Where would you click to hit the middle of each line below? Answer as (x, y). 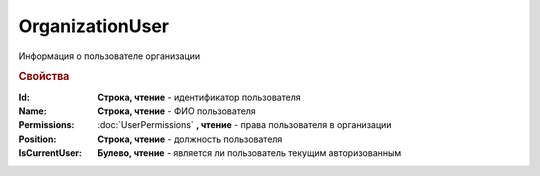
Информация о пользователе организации (109, 56)
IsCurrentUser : (50, 153)
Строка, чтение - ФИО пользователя (177, 111)
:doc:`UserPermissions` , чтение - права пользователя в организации (244, 125)
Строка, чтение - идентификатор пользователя (199, 97)
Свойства (44, 77)
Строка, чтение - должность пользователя (190, 139)
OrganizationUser (94, 26)
